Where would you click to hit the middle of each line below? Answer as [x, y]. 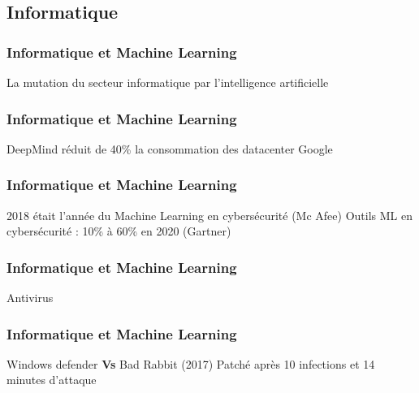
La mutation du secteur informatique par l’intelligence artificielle [168, 82]
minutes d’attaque [52, 380]
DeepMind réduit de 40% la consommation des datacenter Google [170, 148]
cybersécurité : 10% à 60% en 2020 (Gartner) [119, 231]
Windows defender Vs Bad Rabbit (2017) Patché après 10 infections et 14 [191, 363]
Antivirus [30, 298]
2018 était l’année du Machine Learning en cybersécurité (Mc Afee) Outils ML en [209, 215]
